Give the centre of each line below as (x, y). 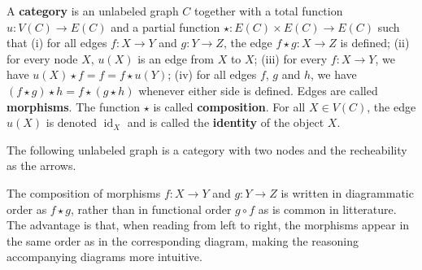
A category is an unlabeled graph (93, 11)
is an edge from (176, 58)
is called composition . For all (229, 106)
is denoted (72, 122)
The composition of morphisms (84, 192)
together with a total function (269, 11)
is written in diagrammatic (347, 192)
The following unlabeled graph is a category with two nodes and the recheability (207, 149)
